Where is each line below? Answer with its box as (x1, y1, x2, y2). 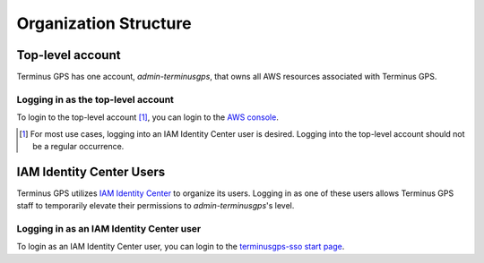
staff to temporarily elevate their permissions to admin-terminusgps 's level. (16, 200, 295, 211)
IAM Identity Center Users (16, 164, 166, 179)
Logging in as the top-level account (16, 93, 175, 106)
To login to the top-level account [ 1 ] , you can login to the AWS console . (16, 112, 280, 123)
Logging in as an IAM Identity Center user (16, 223, 202, 235)
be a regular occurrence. (32, 140, 125, 151)
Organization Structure (16, 13, 192, 33)
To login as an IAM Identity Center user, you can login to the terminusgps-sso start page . (16, 242, 345, 252)
